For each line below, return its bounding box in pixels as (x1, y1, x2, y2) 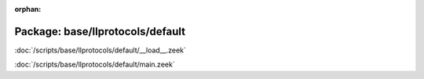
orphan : (14, 5, 42, 13)
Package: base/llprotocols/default (14, 24, 186, 38)
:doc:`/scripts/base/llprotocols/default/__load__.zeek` (14, 45, 186, 55)
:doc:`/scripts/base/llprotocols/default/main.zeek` (14, 59, 176, 70)
